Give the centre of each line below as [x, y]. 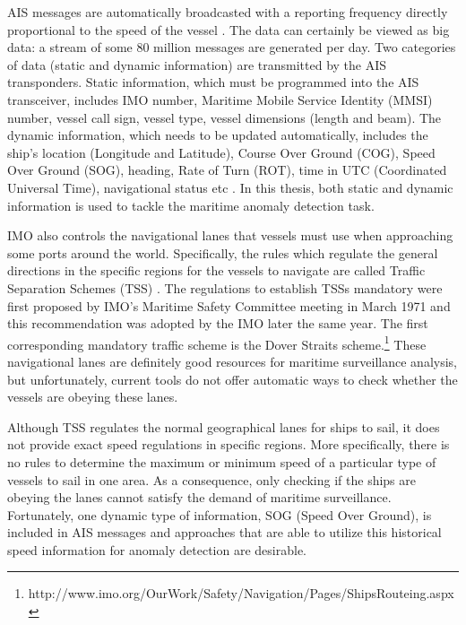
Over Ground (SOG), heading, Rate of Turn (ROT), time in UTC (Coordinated [227, 170]
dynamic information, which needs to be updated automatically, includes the [218, 135]
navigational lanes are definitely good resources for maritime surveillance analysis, [232, 361]
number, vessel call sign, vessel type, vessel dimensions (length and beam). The [224, 117]
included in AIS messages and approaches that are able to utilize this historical [224, 532]
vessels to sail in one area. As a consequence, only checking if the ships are [212, 479]
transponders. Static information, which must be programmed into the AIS [213, 82]
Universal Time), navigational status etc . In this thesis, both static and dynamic [230, 187]
